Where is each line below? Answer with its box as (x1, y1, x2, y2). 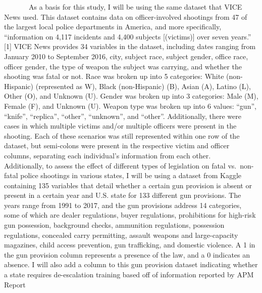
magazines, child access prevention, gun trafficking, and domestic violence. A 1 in (4, 239, 255, 250)
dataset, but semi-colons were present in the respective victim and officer (4, 140, 230, 151)
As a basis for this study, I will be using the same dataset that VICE (28, 2, 242, 12)
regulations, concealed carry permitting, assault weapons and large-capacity (4, 229, 238, 240)
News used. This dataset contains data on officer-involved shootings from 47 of (4, 11, 247, 22)
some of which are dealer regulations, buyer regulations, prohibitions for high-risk (4, 210, 256, 220)
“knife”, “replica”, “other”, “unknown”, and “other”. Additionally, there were (4, 110, 242, 121)
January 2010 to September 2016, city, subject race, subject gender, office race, (4, 51, 248, 61)
